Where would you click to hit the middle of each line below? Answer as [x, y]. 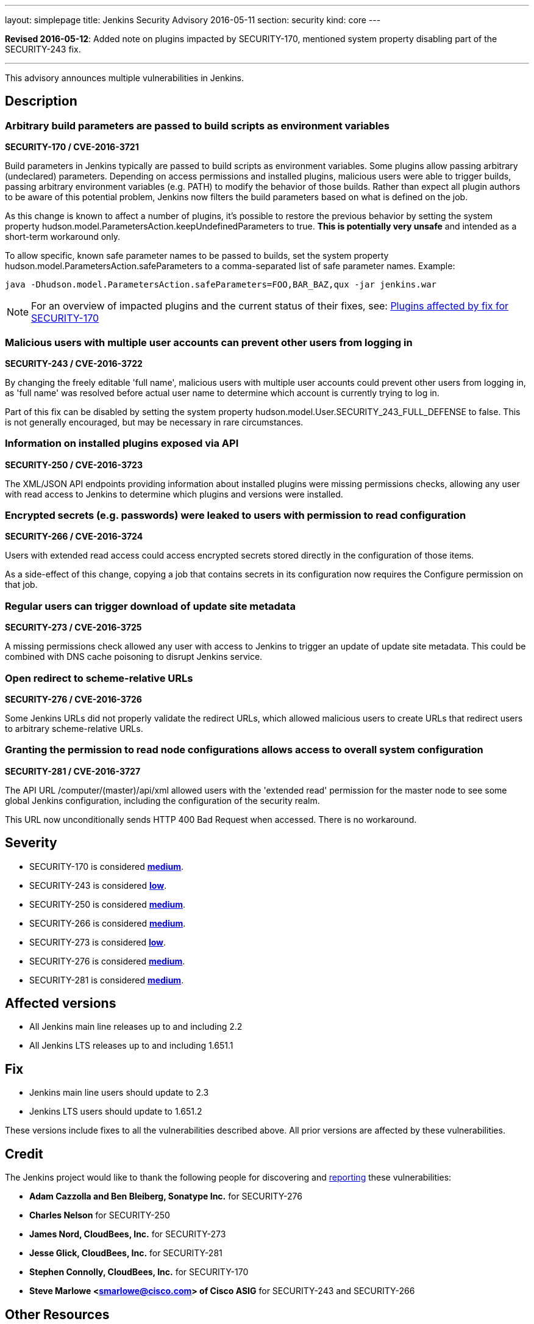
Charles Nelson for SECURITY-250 [100, 1215]
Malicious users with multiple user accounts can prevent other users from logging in [209, 342]
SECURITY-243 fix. [43, 49]
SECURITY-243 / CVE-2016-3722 [74, 363]
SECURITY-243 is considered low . [98, 885]
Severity [31, 843]
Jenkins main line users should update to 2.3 [119, 1093]
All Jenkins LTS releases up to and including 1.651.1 [131, 1046]
